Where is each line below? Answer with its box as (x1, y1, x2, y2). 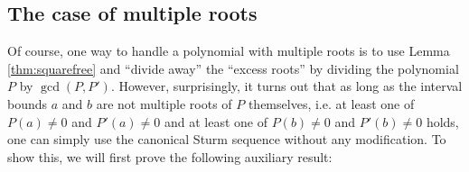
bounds (7, 94, 48, 113)
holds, (426, 112, 459, 131)
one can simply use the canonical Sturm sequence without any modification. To (7, 130, 446, 149)
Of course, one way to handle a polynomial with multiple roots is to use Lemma (7, 41, 450, 60)
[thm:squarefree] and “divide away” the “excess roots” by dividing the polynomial (7, 59, 459, 77)
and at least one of (164, 112, 268, 131)
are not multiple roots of (96, 94, 232, 113)
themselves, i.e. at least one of (248, 94, 415, 113)
